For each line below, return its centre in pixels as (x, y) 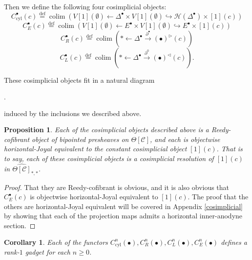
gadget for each (48, 252)
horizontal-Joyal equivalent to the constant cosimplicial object (95, 149)
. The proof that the (218, 197)
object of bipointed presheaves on (80, 139)
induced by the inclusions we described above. (73, 113)
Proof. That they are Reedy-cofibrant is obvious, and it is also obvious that (117, 187)
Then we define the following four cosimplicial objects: (85, 6)
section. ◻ (20, 225)
